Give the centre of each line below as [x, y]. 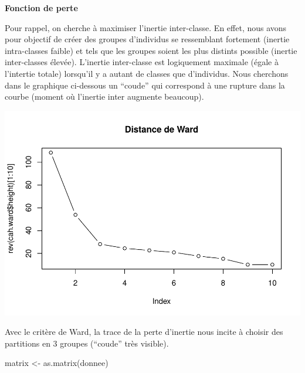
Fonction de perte [41, 8]
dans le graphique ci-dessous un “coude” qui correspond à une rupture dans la [145, 85]
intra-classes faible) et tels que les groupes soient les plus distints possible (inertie [151, 50]
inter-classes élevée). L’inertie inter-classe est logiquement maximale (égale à [142, 62]
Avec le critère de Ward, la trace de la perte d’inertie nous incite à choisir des [144, 332]
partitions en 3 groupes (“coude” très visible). [87, 343]
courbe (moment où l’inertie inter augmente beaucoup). [104, 96]
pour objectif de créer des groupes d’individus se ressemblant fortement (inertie [147, 39]
